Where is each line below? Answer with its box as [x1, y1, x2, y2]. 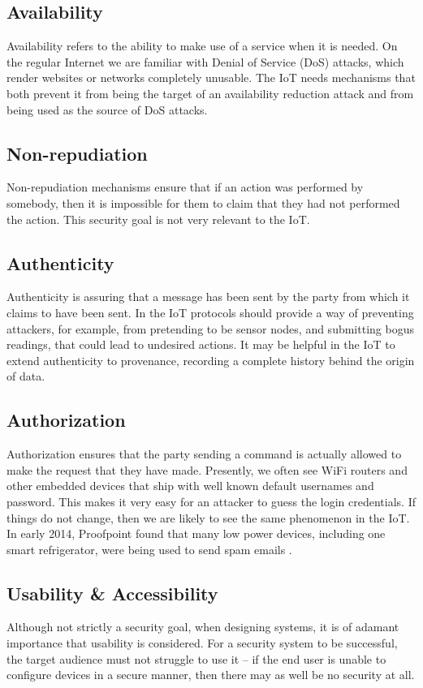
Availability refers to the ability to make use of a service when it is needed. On [6, 37, 398, 54]
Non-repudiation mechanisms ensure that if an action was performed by [6, 178, 364, 196]
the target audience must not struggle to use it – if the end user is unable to [6, 650, 386, 667]
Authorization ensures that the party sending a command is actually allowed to [6, 445, 402, 462]
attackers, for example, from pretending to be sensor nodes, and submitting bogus [6, 320, 414, 337]
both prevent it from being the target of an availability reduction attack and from [6, 84, 414, 101]
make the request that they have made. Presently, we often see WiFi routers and [6, 461, 408, 478]
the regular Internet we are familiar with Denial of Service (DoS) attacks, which [6, 53, 404, 70]
